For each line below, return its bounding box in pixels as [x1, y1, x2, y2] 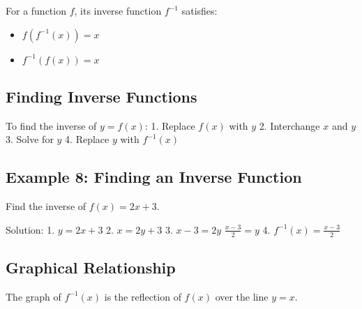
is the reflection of [104, 289, 181, 303]
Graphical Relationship [6, 257, 176, 278]
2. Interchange [259, 118, 320, 133]
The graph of [6, 289, 61, 303]
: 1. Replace [144, 118, 195, 133]
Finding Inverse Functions [6, 85, 197, 107]
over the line [215, 289, 269, 303]
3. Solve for [6, 132, 54, 146]
